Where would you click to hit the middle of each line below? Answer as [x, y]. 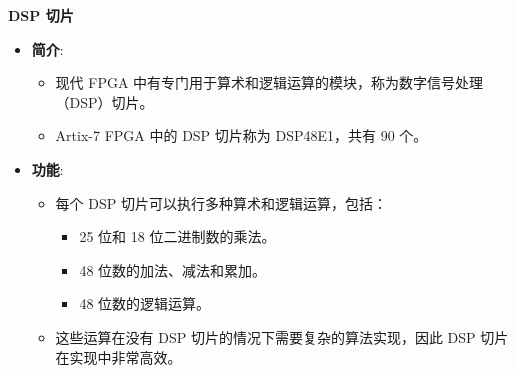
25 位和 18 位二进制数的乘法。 [177, 236]
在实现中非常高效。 [118, 356]
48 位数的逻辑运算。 [145, 303]
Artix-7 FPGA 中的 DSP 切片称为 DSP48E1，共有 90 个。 [241, 135]
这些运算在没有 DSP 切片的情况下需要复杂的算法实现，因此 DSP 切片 [282, 336]
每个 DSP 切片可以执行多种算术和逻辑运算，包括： [221, 202]
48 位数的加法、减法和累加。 [173, 269]
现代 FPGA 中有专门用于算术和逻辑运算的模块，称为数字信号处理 [269, 82]
